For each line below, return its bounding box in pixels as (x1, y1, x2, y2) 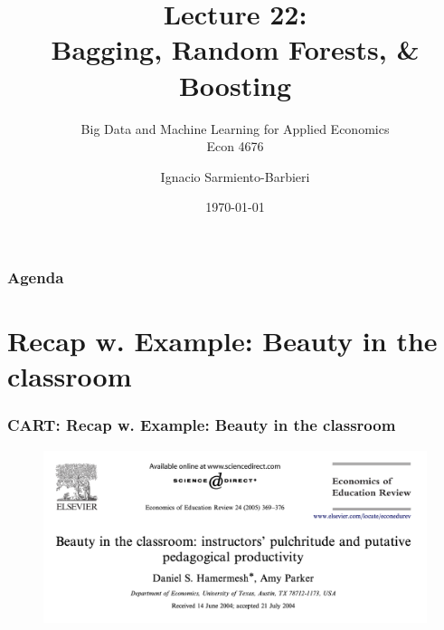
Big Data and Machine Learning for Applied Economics (80, 119, 390, 138)
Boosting (178, 66, 292, 103)
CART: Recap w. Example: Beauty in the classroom (7, 414, 396, 436)
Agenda (7, 265, 64, 288)
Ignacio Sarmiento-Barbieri (160, 167, 310, 186)
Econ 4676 (206, 137, 264, 156)
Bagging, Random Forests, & (51, 31, 420, 68)
